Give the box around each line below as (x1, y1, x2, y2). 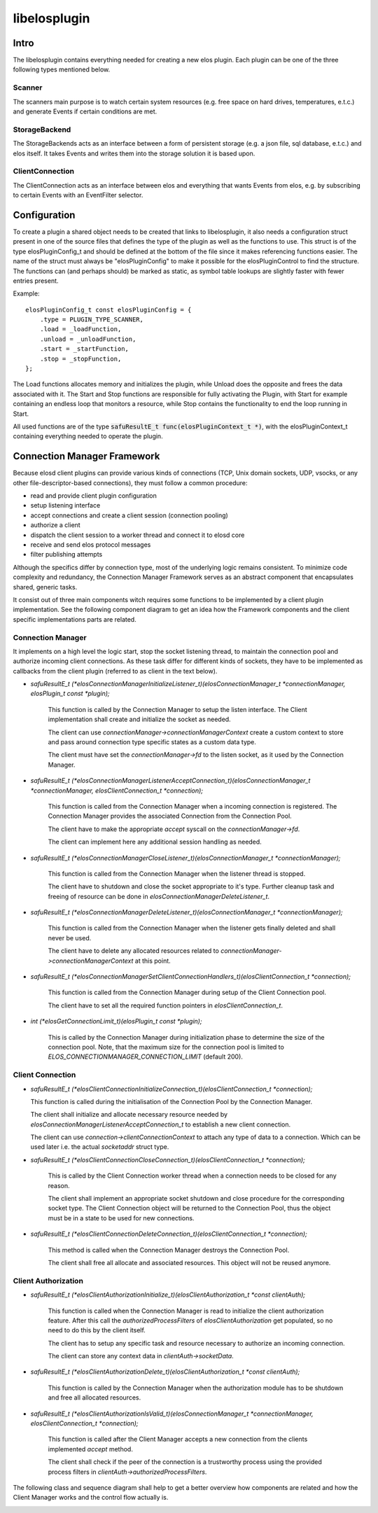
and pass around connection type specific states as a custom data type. (48, 738, 257, 746)
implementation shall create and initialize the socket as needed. (48, 715, 231, 724)
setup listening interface (30, 501, 101, 510)
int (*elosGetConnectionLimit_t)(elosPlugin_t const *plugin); (30, 1017, 202, 1026)
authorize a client (30, 521, 80, 529)
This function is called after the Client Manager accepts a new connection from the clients (48, 1435, 308, 1444)
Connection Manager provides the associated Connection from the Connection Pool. (48, 812, 292, 821)
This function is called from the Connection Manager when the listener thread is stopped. (48, 869, 306, 878)
